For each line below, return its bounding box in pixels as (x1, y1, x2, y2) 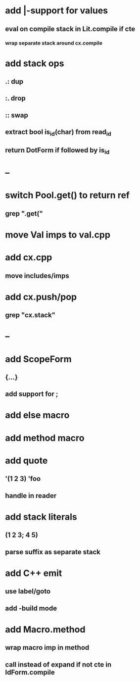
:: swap (5, 111, 28, 119)
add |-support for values (5, 5, 108, 16)
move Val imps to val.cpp (5, 229, 110, 240)
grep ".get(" (5, 209, 43, 218)
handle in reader (5, 491, 57, 500)
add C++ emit (5, 567, 62, 579)
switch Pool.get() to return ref (5, 190, 130, 201)
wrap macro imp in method (5, 643, 90, 652)
